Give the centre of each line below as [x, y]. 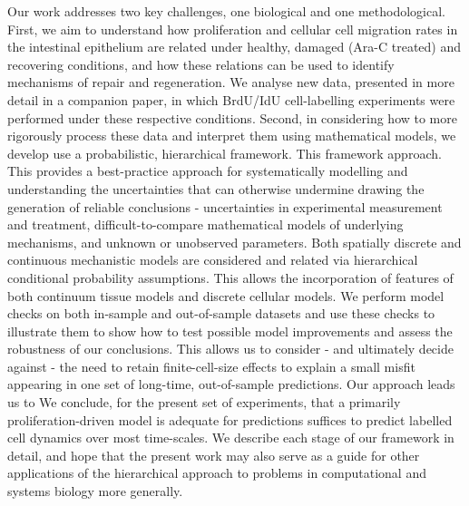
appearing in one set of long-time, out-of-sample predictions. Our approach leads [231, 384]
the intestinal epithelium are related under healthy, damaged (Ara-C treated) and [234, 47]
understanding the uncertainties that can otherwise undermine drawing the [216, 188]
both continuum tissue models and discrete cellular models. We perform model [226, 295]
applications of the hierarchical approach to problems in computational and [217, 473]
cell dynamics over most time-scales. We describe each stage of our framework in [231, 438]
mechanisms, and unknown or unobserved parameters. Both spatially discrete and [234, 242]
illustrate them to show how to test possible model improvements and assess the [230, 331]
